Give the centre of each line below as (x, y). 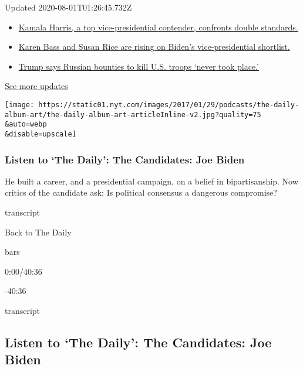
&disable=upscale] (41, 134)
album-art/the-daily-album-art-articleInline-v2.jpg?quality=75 (133, 115)
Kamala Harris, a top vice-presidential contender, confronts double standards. (158, 27)
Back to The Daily (38, 232)
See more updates (36, 86)
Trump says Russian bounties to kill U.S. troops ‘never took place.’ (139, 66)
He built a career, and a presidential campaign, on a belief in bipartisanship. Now (151, 181)
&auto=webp (26, 124)
